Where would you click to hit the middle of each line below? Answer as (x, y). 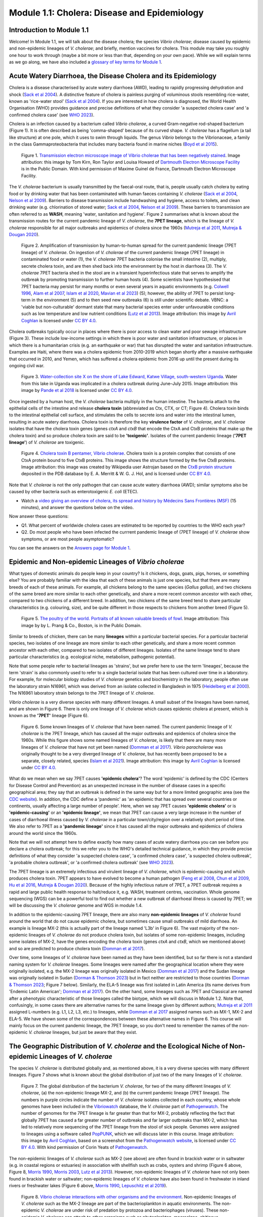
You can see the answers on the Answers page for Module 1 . (70, 548)
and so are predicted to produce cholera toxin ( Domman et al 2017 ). (77, 948)
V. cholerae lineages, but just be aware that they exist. (83, 1033)
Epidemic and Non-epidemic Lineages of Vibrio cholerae (97, 562)
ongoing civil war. (27, 366)
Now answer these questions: (39, 516)
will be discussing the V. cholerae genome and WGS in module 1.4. (76, 905)
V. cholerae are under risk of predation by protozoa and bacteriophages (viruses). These (130, 1210)
